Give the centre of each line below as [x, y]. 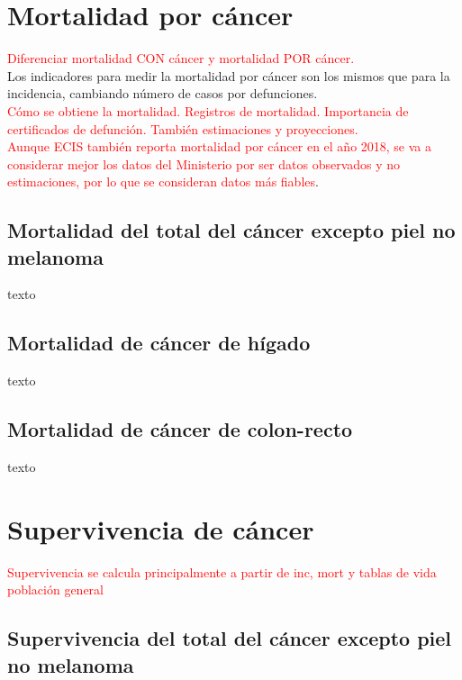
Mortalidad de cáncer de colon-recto [180, 429]
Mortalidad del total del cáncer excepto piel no [231, 230]
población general [56, 589]
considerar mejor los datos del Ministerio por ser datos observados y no [204, 163]
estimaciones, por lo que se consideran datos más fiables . [163, 181]
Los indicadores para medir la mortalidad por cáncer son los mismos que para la [229, 75]
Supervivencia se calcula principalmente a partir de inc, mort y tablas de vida [222, 571]
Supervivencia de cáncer [161, 528]
